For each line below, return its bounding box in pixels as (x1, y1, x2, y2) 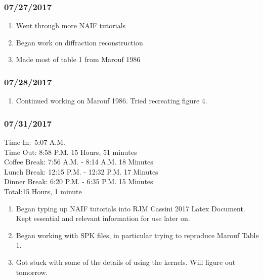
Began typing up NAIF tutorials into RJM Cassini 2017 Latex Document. (16, 203, 245, 213)
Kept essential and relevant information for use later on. (16, 213, 190, 224)
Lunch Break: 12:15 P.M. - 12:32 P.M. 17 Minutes (4, 166, 158, 177)
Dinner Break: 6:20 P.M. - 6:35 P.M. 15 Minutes (4, 176, 153, 187)
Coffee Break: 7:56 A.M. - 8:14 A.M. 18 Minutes (4, 156, 153, 167)
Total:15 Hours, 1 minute (4, 186, 82, 196)
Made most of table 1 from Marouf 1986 (16, 54, 141, 65)
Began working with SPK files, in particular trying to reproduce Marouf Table (16, 230, 259, 240)
